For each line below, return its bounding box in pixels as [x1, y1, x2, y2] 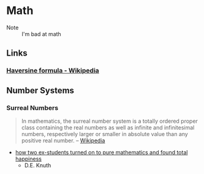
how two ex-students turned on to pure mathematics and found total [15, 148, 188, 156]
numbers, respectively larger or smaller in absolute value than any [21, 130, 188, 137]
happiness [15, 155, 42, 162]
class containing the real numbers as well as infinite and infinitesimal [21, 123, 195, 131]
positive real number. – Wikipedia [21, 137, 105, 144]
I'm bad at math [21, 30, 61, 37]
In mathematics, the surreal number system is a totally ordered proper [21, 117, 198, 125]
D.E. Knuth [24, 161, 51, 169]
